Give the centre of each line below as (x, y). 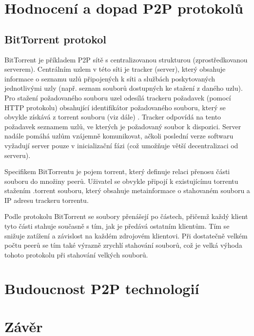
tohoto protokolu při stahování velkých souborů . (76, 254)
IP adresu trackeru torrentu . (47, 200)
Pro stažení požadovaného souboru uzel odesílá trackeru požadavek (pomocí (118, 97)
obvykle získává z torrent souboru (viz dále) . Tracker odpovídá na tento (113, 117)
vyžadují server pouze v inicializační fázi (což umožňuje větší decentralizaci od (121, 145)
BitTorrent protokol (56, 39)
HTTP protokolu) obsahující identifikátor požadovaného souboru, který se (115, 107)
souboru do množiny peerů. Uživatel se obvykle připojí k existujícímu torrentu (121, 181)
